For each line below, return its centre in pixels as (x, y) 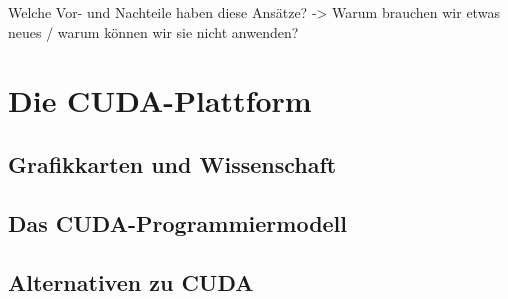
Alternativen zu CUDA (131, 281)
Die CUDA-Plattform (160, 100)
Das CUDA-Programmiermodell (178, 222)
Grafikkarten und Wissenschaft (172, 163)
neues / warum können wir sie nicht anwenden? (153, 31)
